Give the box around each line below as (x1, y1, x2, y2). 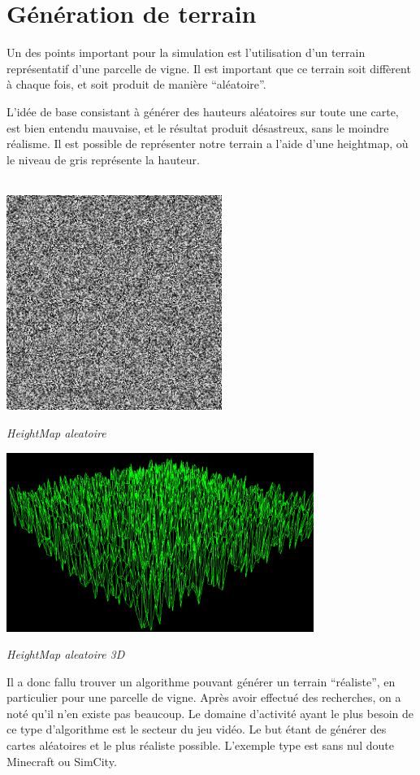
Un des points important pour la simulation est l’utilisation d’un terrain (6, 44, 366, 61)
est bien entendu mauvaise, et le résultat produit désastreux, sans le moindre (6, 119, 389, 136)
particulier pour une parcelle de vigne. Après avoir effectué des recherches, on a (6, 689, 401, 706)
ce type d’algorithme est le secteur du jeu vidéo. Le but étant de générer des (6, 721, 387, 738)
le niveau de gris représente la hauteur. (6, 150, 200, 168)
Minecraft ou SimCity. (6, 752, 117, 769)
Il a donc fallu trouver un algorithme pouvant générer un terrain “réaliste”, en (6, 673, 396, 690)
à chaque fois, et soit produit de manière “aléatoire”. (6, 76, 266, 93)
